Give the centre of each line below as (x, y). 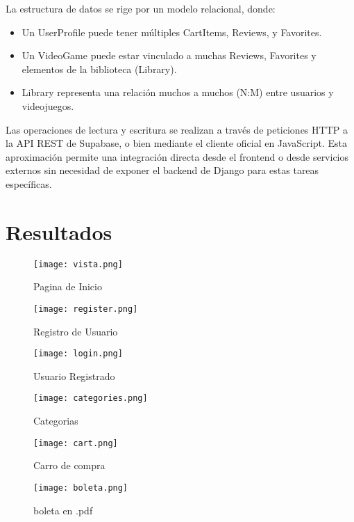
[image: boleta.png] (81, 488)
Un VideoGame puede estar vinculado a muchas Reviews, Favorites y (169, 55)
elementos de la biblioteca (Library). (99, 69)
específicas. (29, 183)
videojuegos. (48, 105)
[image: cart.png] (76, 443)
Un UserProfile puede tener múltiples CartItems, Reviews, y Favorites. (172, 32)
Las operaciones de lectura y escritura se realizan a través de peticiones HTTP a (177, 129)
